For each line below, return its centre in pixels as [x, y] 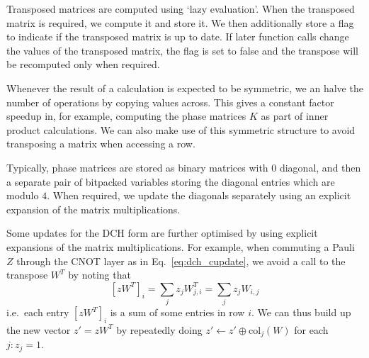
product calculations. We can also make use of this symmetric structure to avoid [181, 129]
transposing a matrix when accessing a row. [101, 144]
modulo [23, 195]
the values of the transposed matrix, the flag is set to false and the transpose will [182, 50]
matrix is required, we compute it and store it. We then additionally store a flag [180, 22]
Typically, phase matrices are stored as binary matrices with [137, 167]
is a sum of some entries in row [177, 312]
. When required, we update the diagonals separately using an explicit [199, 195]
